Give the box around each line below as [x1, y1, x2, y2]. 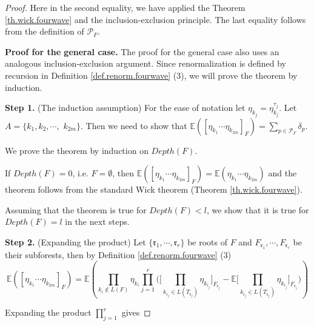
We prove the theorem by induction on [5, 144, 149, 156]
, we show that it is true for [206, 203, 309, 216]
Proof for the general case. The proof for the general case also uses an [5, 45, 279, 58]
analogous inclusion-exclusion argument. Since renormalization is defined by [5, 57, 287, 70]
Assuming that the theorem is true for [5, 203, 147, 216]
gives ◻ [121, 306, 151, 319]
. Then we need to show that [80, 119, 187, 131]
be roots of [187, 235, 227, 248]
